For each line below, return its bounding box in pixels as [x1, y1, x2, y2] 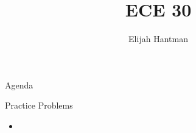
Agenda [5, 78, 33, 91]
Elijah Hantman [128, 32, 188, 45]
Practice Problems [5, 99, 73, 112]
